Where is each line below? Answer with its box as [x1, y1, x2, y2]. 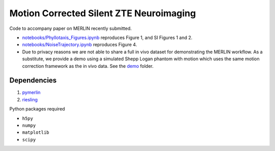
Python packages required [9, 106, 65, 112]
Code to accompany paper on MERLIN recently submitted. [9, 25, 132, 31]
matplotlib [22, 130, 49, 135]
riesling [22, 96, 38, 102]
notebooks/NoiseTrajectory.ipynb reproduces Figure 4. [22, 42, 137, 48]
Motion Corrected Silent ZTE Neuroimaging [9, 8, 196, 19]
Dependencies [9, 76, 57, 85]
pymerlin [22, 89, 41, 96]
